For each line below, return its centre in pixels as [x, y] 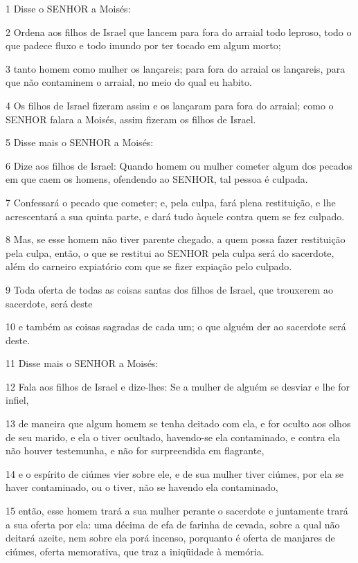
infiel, [17, 400]
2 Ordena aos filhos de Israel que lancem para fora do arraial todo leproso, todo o [179, 32]
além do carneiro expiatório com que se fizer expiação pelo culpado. [149, 266]
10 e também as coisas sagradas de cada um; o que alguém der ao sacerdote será [176, 327]
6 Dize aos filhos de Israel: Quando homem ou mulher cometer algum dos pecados [179, 165]
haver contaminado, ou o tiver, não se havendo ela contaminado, [142, 487]
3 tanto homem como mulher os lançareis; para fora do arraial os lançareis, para [176, 68]
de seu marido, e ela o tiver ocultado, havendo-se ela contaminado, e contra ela [173, 437]
